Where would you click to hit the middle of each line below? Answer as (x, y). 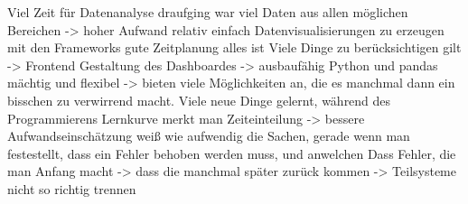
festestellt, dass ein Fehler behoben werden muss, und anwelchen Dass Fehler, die (232, 153)
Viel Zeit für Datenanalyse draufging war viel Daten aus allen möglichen (208, 12)
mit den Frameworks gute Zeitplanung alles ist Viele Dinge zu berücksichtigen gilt (234, 47)
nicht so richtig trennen (72, 188)
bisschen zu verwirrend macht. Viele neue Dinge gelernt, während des (199, 100)
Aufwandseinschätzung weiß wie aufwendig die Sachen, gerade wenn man (209, 136)
